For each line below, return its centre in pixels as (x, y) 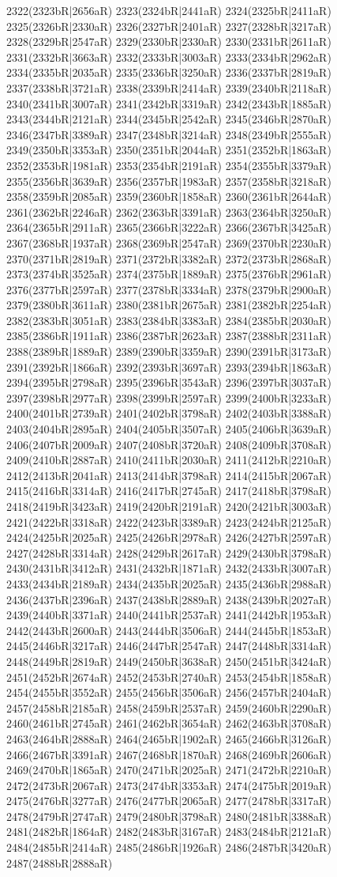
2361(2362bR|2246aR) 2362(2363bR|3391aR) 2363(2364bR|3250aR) (169, 212)
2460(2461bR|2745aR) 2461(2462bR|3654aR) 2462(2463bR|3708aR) (169, 723)
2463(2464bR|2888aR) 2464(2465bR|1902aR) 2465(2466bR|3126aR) (169, 738)
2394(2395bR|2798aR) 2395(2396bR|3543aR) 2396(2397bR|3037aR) (169, 382)
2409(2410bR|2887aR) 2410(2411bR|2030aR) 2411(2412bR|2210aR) (169, 460)
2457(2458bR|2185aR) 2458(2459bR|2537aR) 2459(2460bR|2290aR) (169, 707)
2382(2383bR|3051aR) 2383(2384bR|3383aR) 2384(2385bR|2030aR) (169, 320)
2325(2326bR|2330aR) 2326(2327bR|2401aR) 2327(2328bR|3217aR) (169, 26)
